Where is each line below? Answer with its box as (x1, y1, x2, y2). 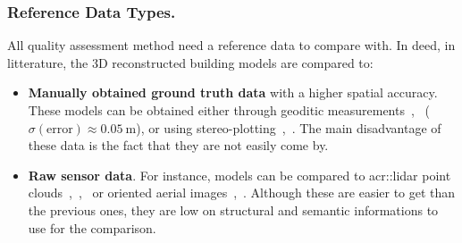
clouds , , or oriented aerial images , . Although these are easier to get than (28, 183, 456, 202)
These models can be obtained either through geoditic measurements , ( (28, 101, 430, 119)
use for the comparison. (28, 218, 156, 237)
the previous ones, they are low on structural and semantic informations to (28, 200, 439, 219)
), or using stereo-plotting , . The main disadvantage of (136, 118, 441, 137)
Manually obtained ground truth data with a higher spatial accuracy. (28, 83, 438, 102)
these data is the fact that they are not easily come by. (28, 136, 329, 155)
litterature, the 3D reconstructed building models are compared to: (7, 53, 374, 71)
